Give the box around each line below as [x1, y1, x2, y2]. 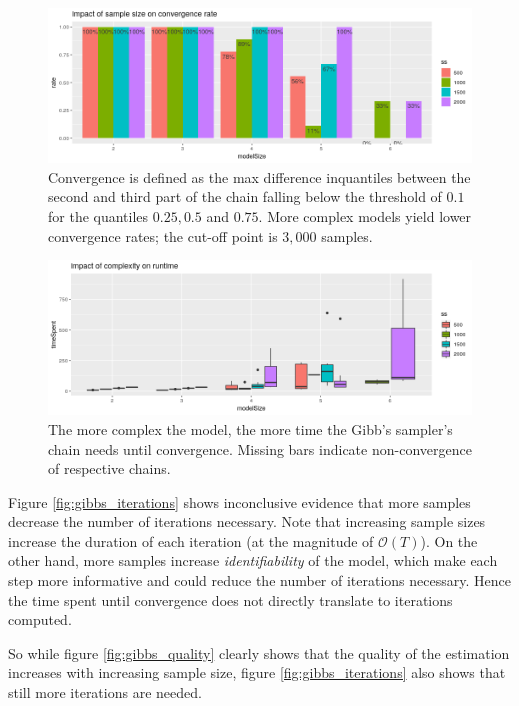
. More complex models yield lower [258, 205, 472, 226]
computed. [8, 609, 72, 630]
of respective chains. [48, 458, 171, 479]
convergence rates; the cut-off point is [48, 225, 278, 246]
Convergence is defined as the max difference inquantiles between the [48, 166, 471, 187]
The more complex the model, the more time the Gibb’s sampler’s [48, 418, 453, 439]
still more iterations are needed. [8, 682, 202, 703]
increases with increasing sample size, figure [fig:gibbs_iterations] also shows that [8, 662, 506, 683]
